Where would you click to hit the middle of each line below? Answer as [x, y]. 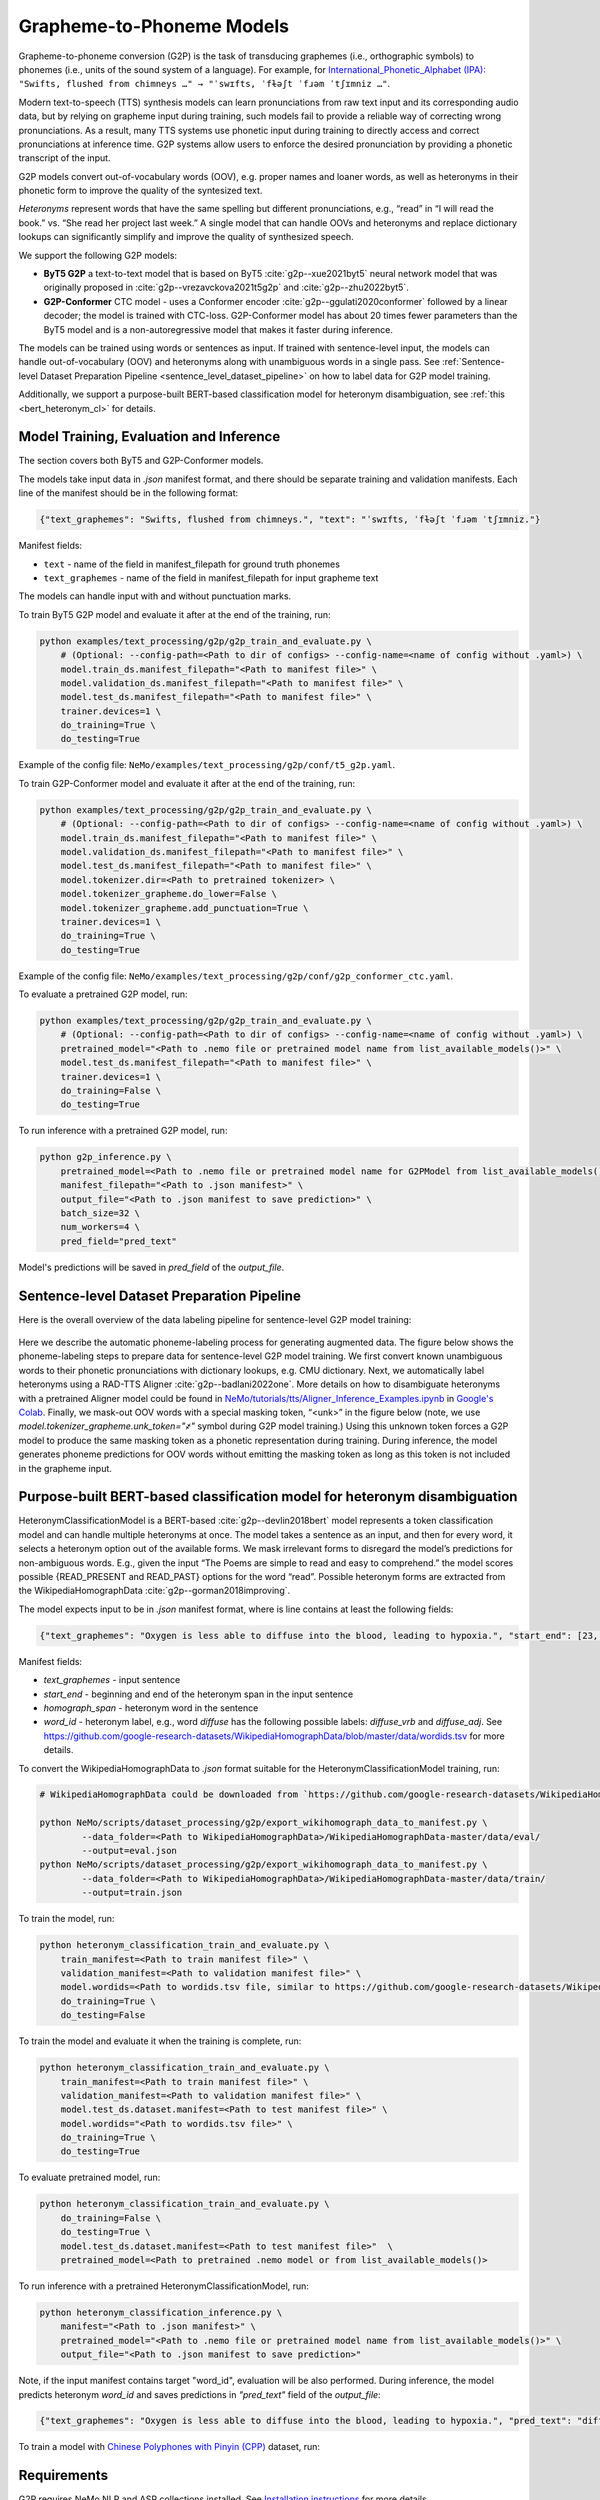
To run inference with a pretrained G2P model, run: [123, 1131]
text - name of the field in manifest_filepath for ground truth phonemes [191, 564]
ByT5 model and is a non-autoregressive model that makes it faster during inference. [218, 329]
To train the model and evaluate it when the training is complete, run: [160, 2041]
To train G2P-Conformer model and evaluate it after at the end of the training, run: [186, 783]
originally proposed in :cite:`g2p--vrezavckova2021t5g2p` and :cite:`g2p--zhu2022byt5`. [226, 287]
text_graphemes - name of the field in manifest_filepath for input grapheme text [211, 577]
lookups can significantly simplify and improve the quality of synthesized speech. [186, 237]
